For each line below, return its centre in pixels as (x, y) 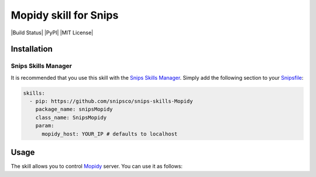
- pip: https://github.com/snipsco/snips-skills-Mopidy (111, 101)
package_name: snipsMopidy (74, 109)
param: (45, 126)
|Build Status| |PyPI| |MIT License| (52, 33)
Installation (32, 49)
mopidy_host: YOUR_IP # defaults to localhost (110, 134)
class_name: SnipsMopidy (71, 117)
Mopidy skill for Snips (65, 15)
